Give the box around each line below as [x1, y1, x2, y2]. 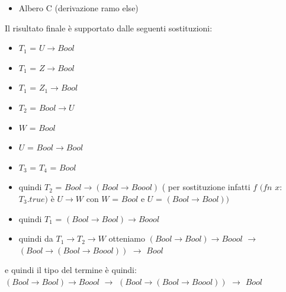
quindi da [18, 232, 53, 245]
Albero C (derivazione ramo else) [18, 2, 139, 14]
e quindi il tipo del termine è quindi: [5, 264, 137, 276]
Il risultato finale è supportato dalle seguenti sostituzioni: [5, 21, 213, 34]
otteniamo [108, 232, 145, 245]
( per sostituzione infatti [162, 181, 250, 193]
